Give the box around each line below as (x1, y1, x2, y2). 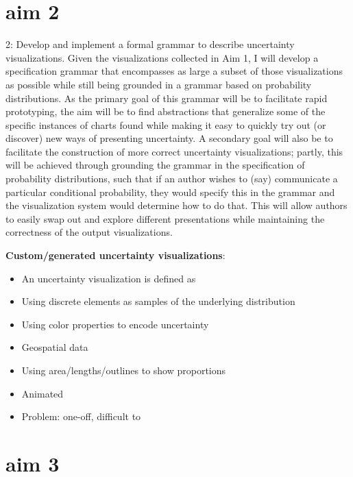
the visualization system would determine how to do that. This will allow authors (5, 198, 348, 212)
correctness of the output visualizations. (5, 225, 173, 239)
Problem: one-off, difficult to (21, 409, 141, 424)
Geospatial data (21, 340, 88, 354)
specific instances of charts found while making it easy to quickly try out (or (5, 117, 326, 132)
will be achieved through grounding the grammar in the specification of (5, 158, 305, 172)
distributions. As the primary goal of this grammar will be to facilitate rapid (5, 90, 328, 105)
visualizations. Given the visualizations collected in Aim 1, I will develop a (5, 50, 319, 64)
